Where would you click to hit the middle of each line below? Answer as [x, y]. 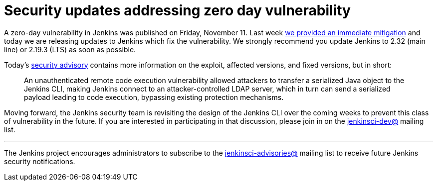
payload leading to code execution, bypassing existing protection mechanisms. [154, 97]
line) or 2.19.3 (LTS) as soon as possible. [70, 49]
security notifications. [40, 161]
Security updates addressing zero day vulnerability [177, 10]
